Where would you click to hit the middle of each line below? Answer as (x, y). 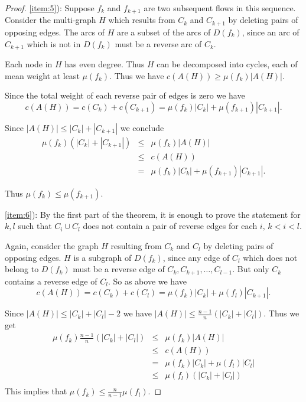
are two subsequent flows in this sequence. (220, 8)
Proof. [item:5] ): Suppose (50, 8)
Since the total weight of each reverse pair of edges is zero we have (125, 95)
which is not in (54, 43)
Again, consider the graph (52, 246)
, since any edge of (196, 257)
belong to (22, 269)
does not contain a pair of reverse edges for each (170, 226)
